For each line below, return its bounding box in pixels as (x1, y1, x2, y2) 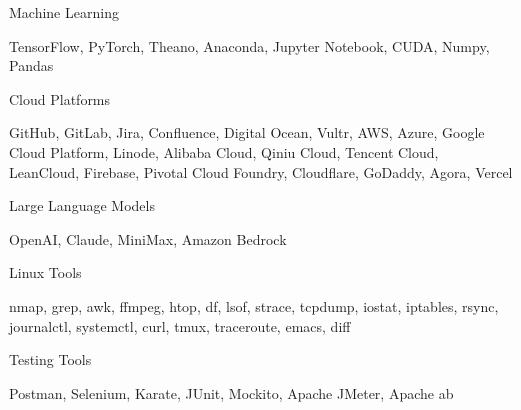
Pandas (9, 55, 54, 76)
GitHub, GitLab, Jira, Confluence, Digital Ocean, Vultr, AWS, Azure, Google (9, 122, 485, 143)
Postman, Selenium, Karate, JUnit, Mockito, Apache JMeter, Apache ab (9, 382, 454, 403)
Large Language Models (9, 195, 155, 216)
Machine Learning (9, 2, 119, 22)
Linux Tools (9, 262, 82, 283)
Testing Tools (9, 349, 92, 370)
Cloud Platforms (9, 88, 111, 109)
